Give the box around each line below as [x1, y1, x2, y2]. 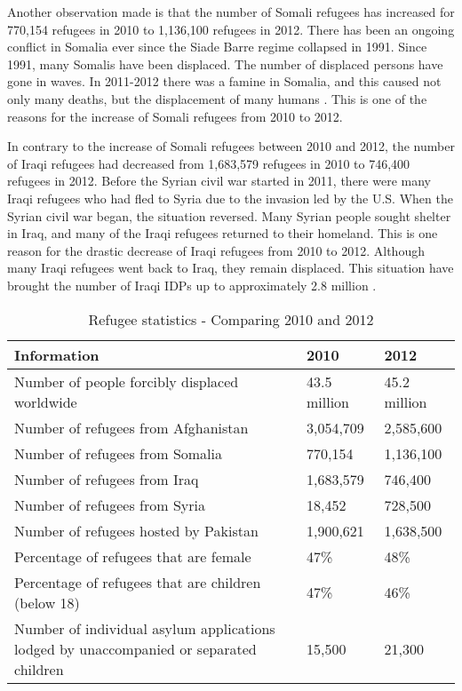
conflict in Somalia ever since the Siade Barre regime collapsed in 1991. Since [7, 37, 427, 56]
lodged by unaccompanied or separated [14, 638, 257, 659]
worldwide [14, 391, 77, 412]
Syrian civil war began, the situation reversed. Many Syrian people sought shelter [7, 206, 451, 225]
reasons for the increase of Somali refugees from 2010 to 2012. [7, 107, 343, 125]
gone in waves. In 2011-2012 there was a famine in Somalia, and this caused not [7, 72, 442, 91]
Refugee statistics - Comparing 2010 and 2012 [88, 308, 374, 330]
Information [14, 344, 100, 365]
